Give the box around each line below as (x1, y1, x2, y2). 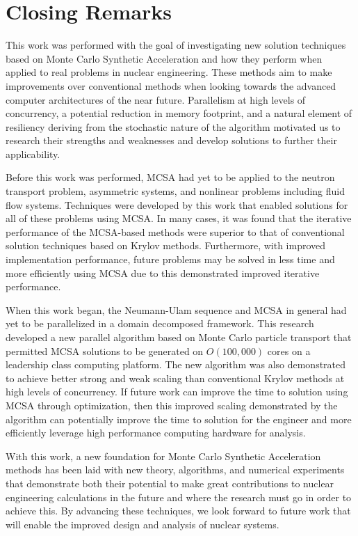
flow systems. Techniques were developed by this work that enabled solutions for (6, 197, 348, 212)
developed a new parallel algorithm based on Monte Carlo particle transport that (6, 330, 352, 344)
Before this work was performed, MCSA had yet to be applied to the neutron (6, 170, 335, 184)
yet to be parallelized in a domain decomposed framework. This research (6, 316, 314, 331)
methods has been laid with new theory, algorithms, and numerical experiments (6, 462, 345, 477)
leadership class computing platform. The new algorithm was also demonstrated (6, 357, 346, 372)
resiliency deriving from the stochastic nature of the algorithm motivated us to (6, 119, 341, 134)
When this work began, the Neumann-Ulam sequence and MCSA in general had (6, 302, 347, 317)
